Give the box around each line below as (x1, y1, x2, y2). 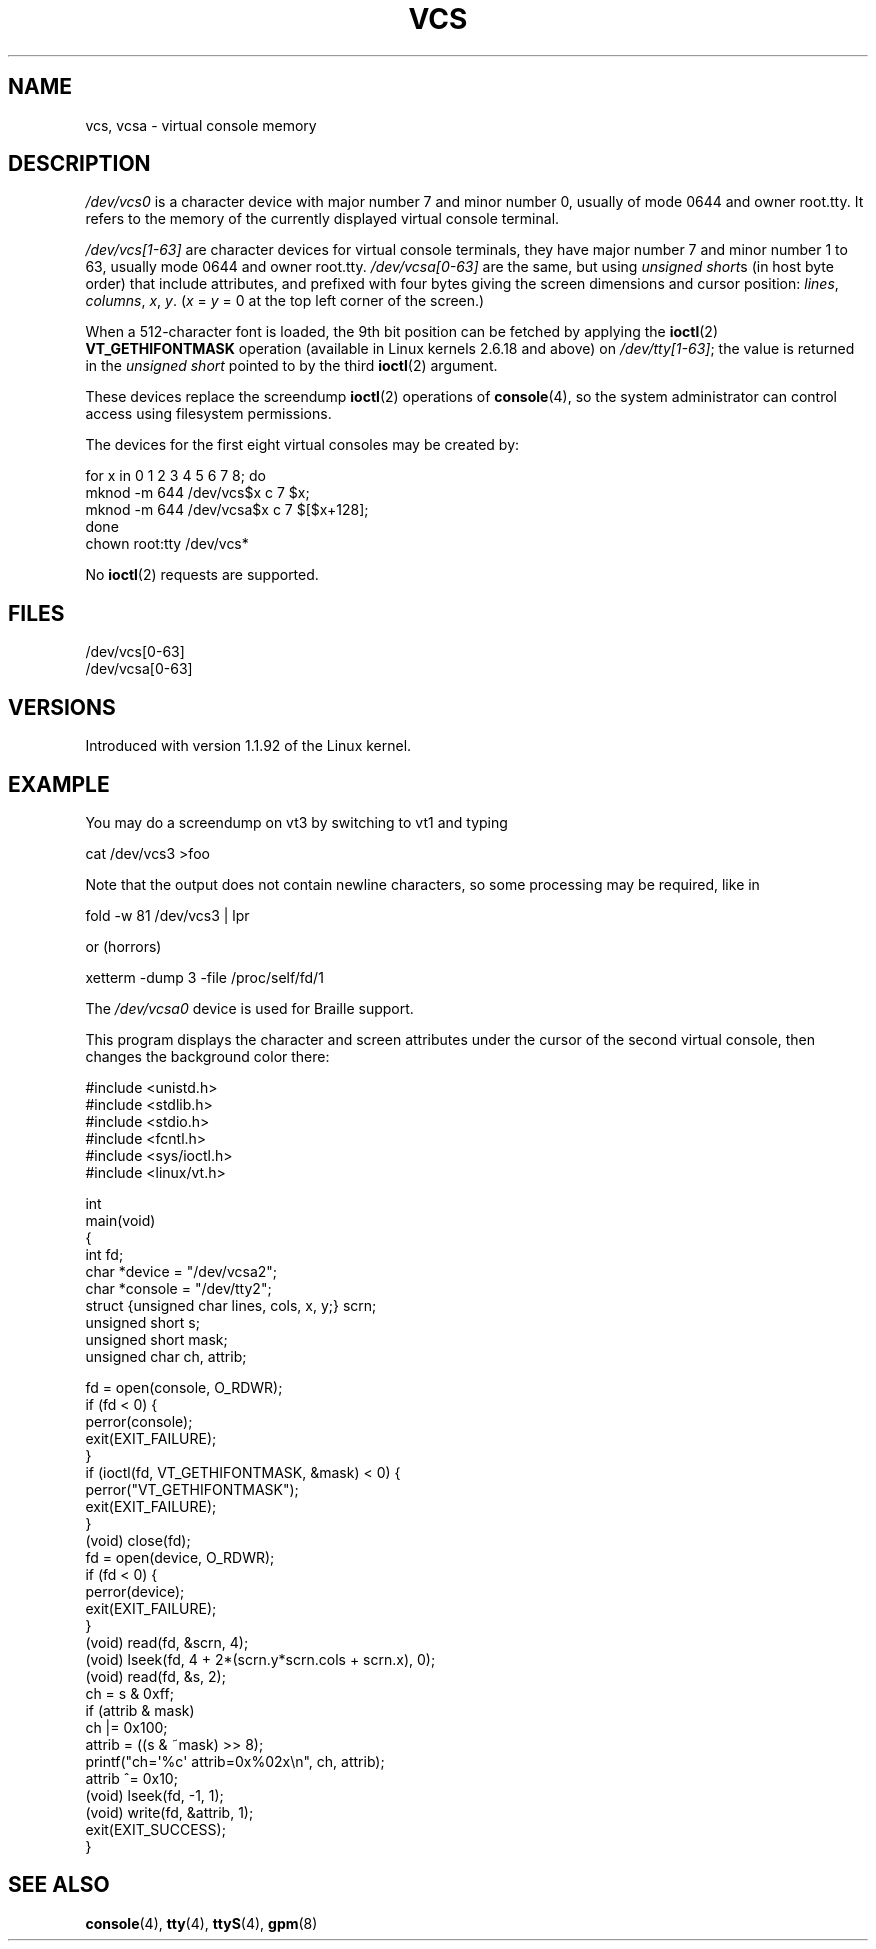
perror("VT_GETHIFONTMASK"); (85, 1480, 299, 1498)
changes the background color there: (85, 1047, 330, 1065)
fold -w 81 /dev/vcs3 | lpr (85, 906, 250, 924)
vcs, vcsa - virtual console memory (85, 116, 317, 134)
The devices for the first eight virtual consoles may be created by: (85, 436, 520, 454)
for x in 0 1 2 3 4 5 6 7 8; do (85, 467, 266, 485)
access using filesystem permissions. (85, 405, 332, 423)
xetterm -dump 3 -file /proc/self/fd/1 (85, 968, 324, 986)
